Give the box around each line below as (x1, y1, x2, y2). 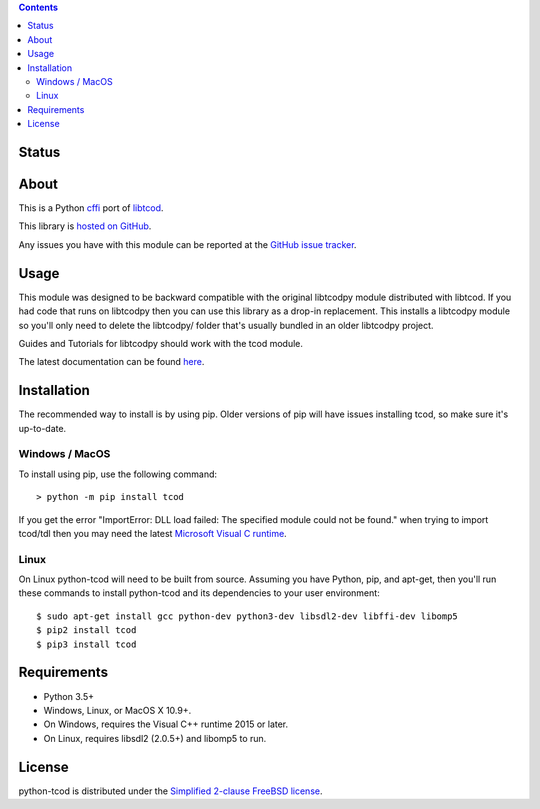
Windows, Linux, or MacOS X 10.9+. (43, 704, 192, 716)
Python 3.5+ (43, 690, 95, 702)
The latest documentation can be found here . (18, 356, 205, 368)
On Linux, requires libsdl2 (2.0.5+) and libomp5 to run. (43, 732, 267, 744)
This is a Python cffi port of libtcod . (18, 202, 164, 214)
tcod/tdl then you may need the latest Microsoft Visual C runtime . (18, 527, 287, 539)
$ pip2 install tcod (36, 625, 137, 636)
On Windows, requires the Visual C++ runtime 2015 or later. (43, 718, 289, 730)
